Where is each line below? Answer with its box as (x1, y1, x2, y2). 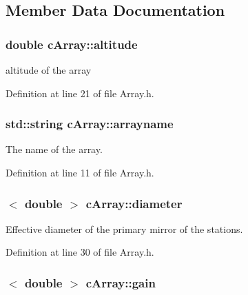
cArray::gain (85, 274, 156, 291)
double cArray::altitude (6, 35, 138, 52)
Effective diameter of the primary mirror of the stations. (6, 221, 243, 236)
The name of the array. (6, 142, 103, 156)
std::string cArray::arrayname (6, 115, 174, 132)
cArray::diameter (85, 194, 183, 212)
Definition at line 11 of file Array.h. (6, 165, 154, 179)
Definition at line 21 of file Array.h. (6, 85, 154, 100)
